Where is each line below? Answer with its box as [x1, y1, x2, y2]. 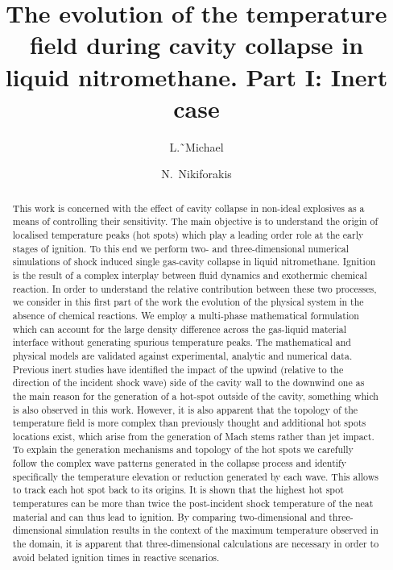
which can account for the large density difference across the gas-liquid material [12, 322, 347, 335]
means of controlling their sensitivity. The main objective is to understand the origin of [12, 214, 379, 228]
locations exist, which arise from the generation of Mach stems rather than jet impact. [12, 429, 374, 443]
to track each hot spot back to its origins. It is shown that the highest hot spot [12, 483, 344, 497]
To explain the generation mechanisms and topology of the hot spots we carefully [12, 443, 354, 456]
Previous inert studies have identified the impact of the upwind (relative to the [12, 362, 344, 376]
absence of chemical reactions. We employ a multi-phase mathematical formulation [12, 308, 359, 322]
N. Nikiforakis [161, 165, 232, 182]
